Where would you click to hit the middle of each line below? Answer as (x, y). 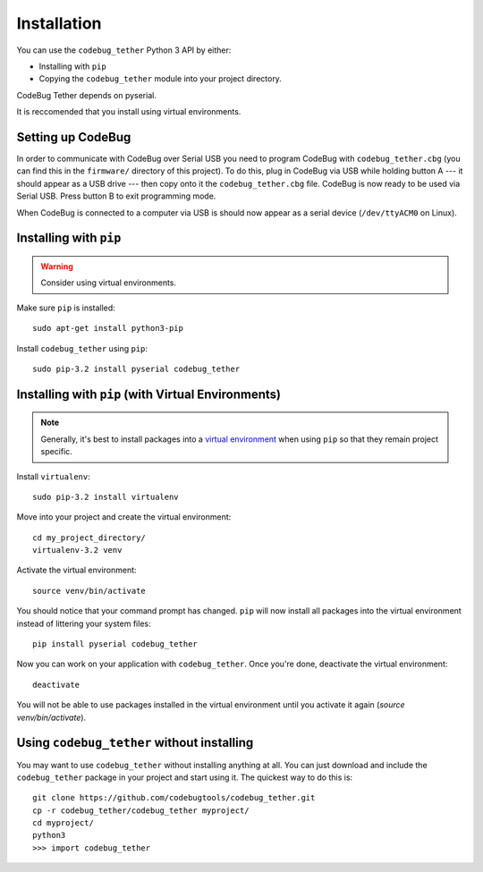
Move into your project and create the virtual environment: (124, 517)
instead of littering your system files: (84, 623)
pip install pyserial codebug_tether (115, 644)
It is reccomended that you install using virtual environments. (129, 112)
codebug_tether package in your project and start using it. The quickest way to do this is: (185, 777)
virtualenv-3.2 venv (77, 550)
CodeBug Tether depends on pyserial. (86, 95)
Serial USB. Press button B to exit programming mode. (116, 196)
